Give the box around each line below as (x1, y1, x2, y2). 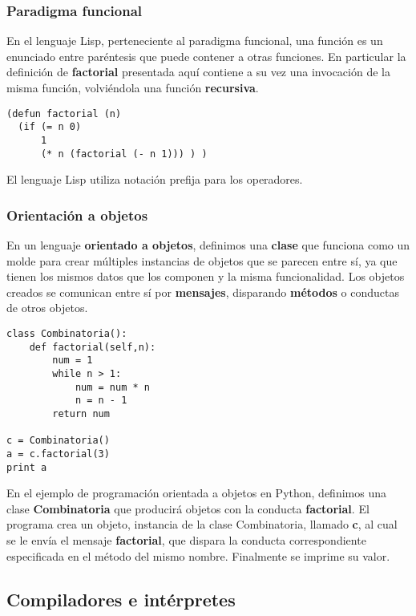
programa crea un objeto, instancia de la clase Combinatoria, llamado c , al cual (6, 516, 398, 533)
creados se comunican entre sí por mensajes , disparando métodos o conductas (6, 283, 399, 300)
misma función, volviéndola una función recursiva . (6, 79, 259, 95)
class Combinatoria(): (6, 328, 127, 339)
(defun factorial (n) (6, 107, 122, 120)
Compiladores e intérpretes (6, 586, 236, 611)
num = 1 (52, 355, 93, 367)
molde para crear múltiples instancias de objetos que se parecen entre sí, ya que (6, 252, 398, 269)
